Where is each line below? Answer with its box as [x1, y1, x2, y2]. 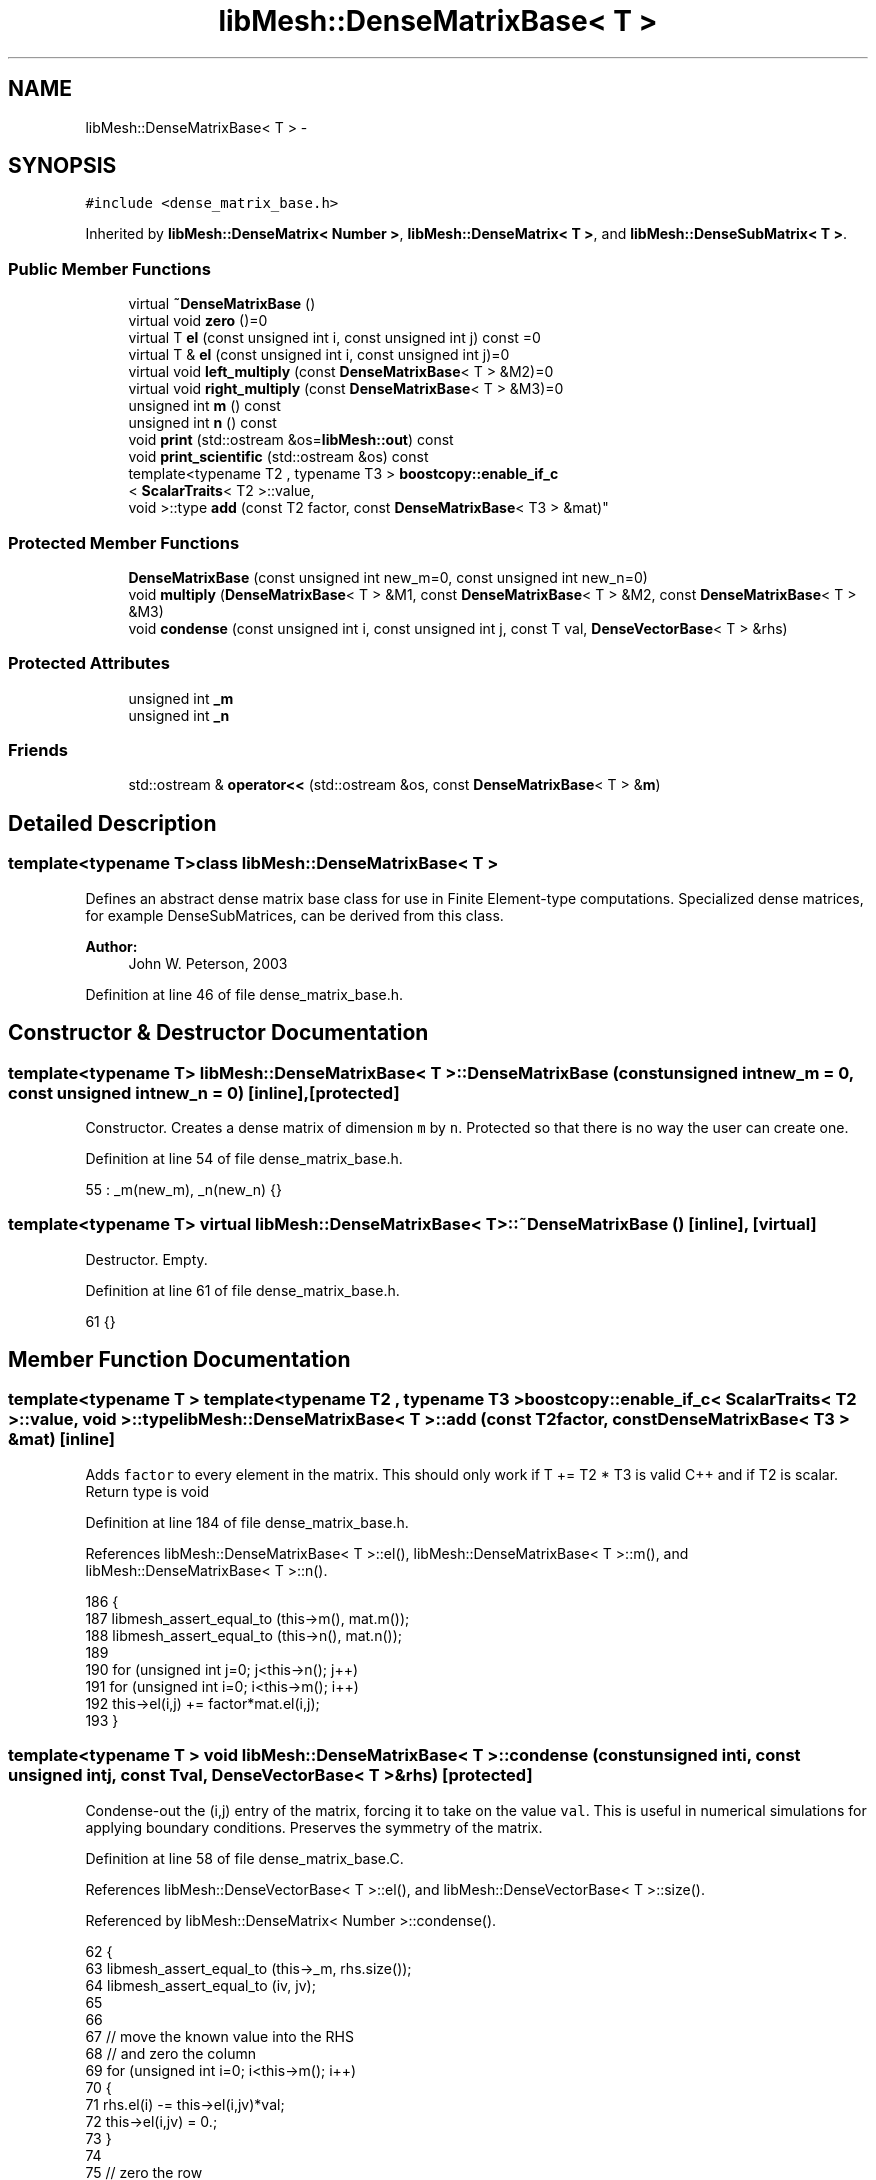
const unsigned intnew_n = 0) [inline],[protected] [8, 1082, 400, 1103]
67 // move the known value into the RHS [85, 2027, 354, 2045]
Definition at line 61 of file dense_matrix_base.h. [85, 1281, 400, 1299]
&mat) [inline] [8, 1429, 115, 1450]
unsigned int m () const [128, 397, 281, 415]
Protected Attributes [8, 653, 170, 674]
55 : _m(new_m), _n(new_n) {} [85, 1180, 282, 1198]
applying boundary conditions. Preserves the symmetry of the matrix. [85, 1818, 543, 1836]
